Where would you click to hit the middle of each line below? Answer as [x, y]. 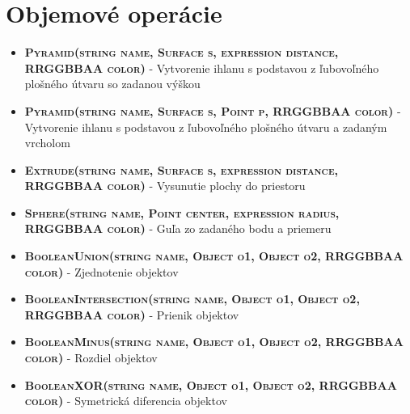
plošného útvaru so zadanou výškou [112, 84]
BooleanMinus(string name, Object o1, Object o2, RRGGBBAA [214, 342]
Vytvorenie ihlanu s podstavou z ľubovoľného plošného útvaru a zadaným [206, 127]
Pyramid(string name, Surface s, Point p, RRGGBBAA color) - [213, 110]
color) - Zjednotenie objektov [101, 271]
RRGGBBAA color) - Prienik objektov [132, 314]
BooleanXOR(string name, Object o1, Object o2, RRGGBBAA [211, 384]
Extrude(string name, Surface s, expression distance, [181, 169]
